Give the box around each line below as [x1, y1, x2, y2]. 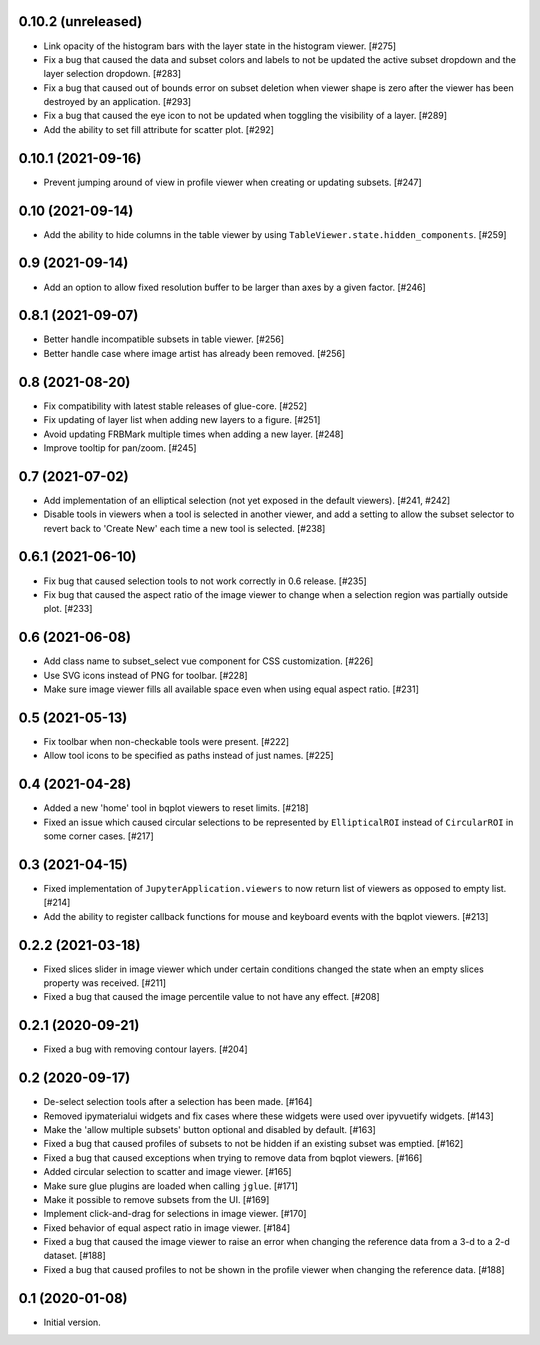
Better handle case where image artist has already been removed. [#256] [43, 347, 346, 359]
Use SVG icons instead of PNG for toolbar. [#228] [43, 669, 249, 681]
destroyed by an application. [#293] [43, 96, 192, 108]
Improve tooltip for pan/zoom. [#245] [43, 441, 197, 454]
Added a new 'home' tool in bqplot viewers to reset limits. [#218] [43, 802, 309, 814]
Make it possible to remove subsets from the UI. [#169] [43, 1193, 270, 1205]
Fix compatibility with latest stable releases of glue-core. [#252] [43, 400, 308, 412]
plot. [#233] [43, 603, 93, 615]
